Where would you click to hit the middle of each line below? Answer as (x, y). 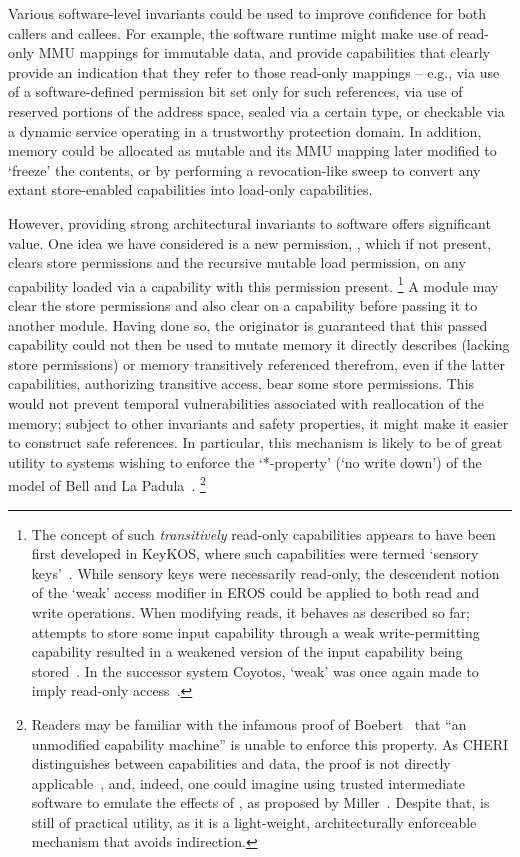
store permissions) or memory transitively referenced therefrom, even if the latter (256, 363)
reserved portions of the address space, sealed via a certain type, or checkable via (256, 110)
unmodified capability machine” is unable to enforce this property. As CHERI (270, 743)
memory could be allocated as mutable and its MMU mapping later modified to (252, 150)
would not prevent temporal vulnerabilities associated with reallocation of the (246, 402)
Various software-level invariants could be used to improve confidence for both (247, 13)
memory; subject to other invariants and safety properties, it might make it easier (258, 422)
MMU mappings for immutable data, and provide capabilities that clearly (264, 52)
